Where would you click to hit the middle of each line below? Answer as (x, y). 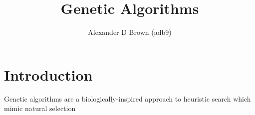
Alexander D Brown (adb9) (130, 32)
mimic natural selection (40, 108)
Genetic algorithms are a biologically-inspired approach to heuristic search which (127, 98)
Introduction (48, 74)
